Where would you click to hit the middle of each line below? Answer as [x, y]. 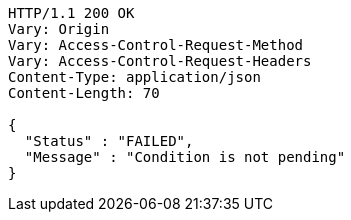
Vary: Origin [59, 29]
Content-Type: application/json [134, 77]
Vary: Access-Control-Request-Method [156, 45]
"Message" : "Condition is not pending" [185, 157]
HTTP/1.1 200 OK [71, 13]
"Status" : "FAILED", [109, 141]
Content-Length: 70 [84, 93]
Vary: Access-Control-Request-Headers [160, 61]
